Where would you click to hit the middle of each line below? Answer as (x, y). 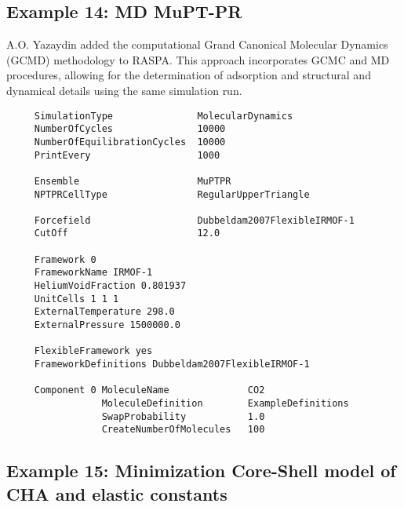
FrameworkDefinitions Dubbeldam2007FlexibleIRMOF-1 (172, 365)
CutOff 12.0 (127, 233)
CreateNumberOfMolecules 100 (183, 430)
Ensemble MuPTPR (133, 181)
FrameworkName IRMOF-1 (93, 273)
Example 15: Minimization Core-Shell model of (201, 471)
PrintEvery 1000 (127, 155)
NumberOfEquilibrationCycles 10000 (130, 142)
